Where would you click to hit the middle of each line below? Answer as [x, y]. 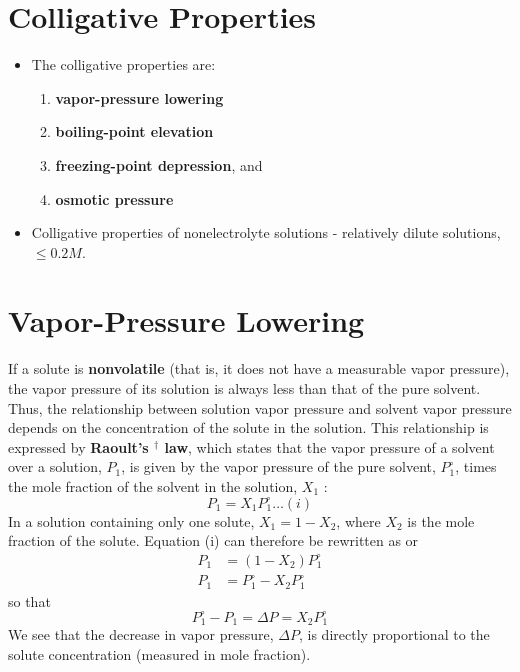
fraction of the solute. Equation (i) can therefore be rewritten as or [213, 540]
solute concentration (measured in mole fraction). [159, 653]
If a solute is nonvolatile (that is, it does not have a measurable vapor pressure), [259, 368]
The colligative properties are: [123, 64]
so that [29, 600]
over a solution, [55, 466]
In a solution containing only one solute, [131, 520]
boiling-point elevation [134, 131]
